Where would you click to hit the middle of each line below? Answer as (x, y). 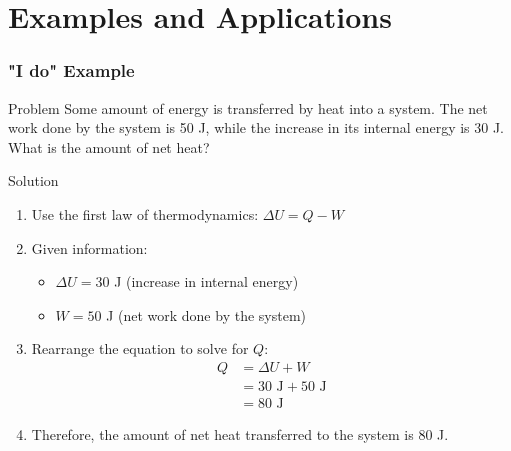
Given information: (89, 247)
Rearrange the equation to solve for (140, 348)
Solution (33, 180)
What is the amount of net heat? (109, 146)
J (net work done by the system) (206, 314)
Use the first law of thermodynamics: (145, 213)
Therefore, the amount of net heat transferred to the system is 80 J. (240, 434)
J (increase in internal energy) (206, 281)
